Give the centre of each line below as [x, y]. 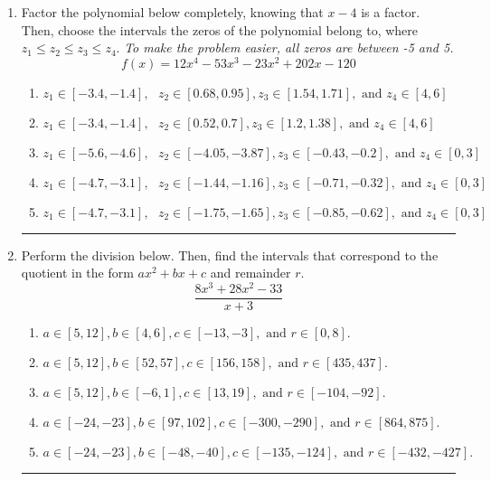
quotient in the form [77, 273]
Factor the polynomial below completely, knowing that [172, 12]
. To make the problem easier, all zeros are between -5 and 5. [285, 47]
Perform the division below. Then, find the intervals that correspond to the [230, 255]
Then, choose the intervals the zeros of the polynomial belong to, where [220, 29]
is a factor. [391, 12]
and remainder [250, 273]
